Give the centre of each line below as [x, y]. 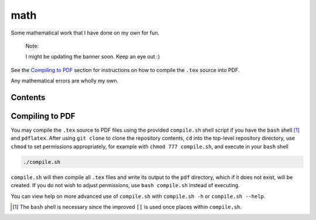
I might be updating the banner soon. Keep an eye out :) [93, 57]
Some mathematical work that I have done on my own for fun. [85, 33]
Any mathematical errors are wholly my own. [65, 81]
